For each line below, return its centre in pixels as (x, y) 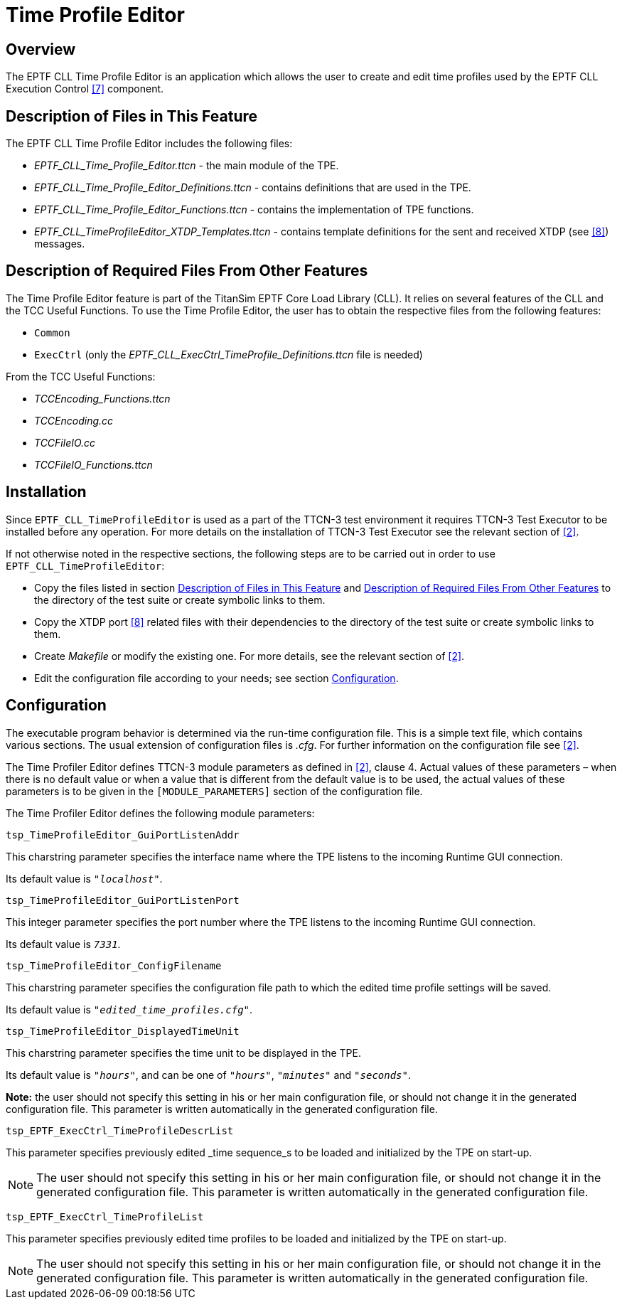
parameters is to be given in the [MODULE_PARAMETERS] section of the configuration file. (214, 791)
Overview (41, 49)
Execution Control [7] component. (85, 89)
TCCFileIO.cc (65, 442)
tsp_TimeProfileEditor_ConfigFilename (114, 965)
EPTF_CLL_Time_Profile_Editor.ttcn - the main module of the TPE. (187, 166)
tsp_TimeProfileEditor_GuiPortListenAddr (123, 835)
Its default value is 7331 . (63, 944)
